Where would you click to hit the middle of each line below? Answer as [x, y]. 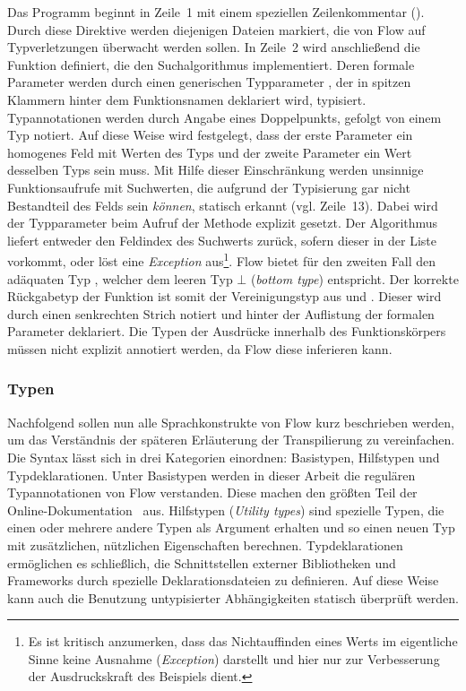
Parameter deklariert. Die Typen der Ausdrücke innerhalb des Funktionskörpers [227, 331]
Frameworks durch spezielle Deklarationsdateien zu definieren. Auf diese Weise [223, 580]
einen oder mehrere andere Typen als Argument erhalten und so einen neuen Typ [231, 527]
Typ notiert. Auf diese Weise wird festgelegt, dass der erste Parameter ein [210, 135]
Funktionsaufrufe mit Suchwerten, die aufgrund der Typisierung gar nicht [209, 187]
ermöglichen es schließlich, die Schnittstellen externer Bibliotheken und [202, 562]
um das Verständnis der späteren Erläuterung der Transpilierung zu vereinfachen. [231, 440]
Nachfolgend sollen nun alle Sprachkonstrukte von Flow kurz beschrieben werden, [231, 422]
